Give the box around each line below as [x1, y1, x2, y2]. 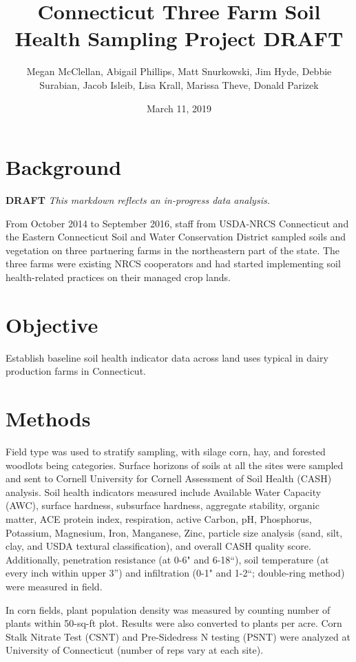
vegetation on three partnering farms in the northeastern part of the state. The [6, 242, 340, 257]
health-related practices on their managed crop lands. [6, 270, 231, 284]
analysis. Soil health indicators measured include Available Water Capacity [6, 484, 322, 499]
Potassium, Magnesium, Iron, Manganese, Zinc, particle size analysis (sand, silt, [6, 525, 343, 539]
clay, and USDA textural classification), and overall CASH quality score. [6, 539, 311, 553]
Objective [6, 310, 98, 338]
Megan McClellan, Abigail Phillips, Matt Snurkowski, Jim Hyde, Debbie [26, 64, 332, 79]
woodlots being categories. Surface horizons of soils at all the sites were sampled [6, 457, 344, 472]
